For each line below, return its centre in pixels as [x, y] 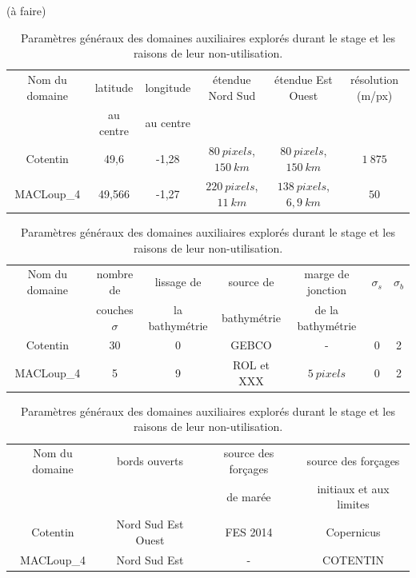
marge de [327, 274]
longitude [168, 87]
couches [115, 309]
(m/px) [374, 95]
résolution [375, 80]
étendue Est [304, 80]
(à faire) [26, 10]
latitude [114, 87]
